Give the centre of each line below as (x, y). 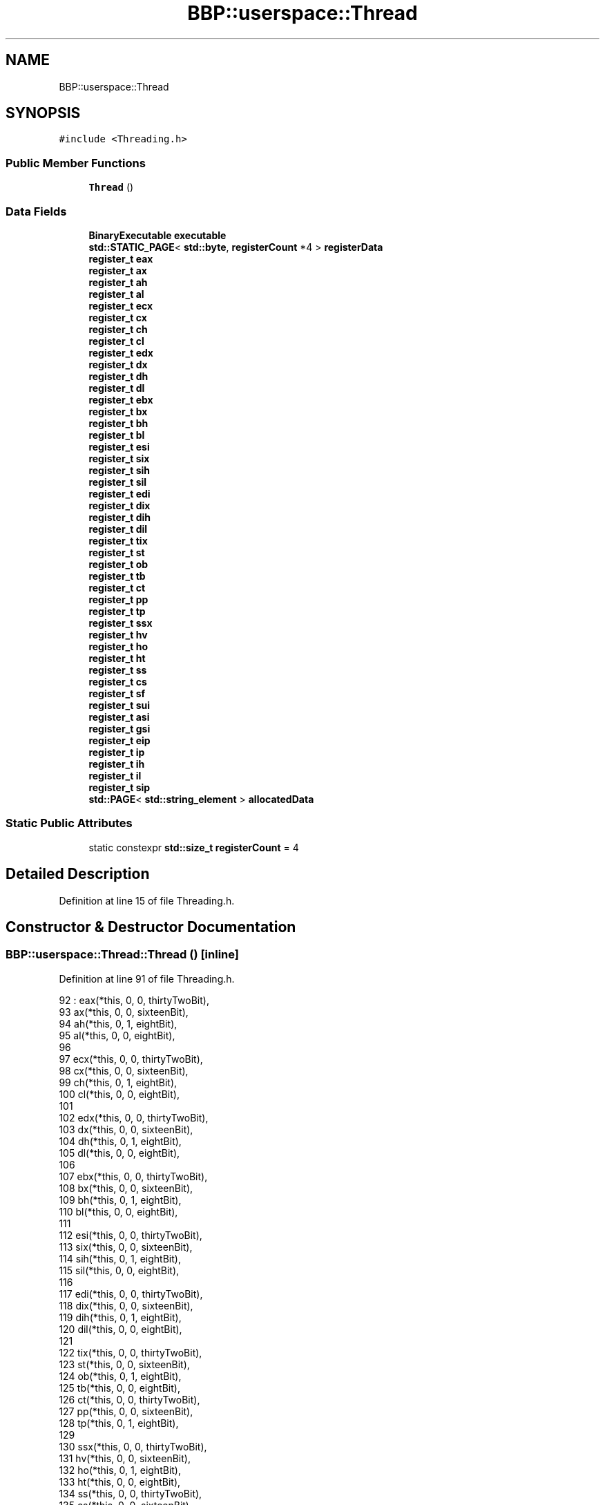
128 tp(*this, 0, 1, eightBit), (119, 1423)
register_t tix (118, 540)
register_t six (119, 458)
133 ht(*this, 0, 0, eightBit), (120, 1482)
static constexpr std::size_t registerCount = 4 (194, 847)
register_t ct (117, 587)
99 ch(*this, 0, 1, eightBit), (118, 1082)
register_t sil (118, 482)
